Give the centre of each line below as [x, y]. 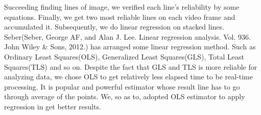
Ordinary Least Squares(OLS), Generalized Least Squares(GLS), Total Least [124, 56]
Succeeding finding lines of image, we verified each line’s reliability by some [122, 7]
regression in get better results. [53, 106]
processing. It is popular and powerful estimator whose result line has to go [122, 86]
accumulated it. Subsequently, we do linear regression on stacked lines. [114, 27]
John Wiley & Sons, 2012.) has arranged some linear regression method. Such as [130, 47]
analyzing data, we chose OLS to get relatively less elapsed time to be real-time [129, 77]
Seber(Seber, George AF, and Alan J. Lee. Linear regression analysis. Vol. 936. [127, 36]
